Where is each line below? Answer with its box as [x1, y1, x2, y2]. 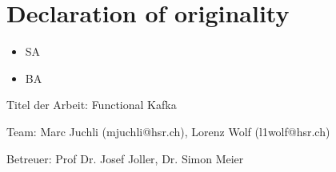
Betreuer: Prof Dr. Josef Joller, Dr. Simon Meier [6, 150, 244, 166]
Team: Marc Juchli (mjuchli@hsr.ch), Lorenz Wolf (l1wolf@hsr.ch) [6, 123, 330, 139]
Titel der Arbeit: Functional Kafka [6, 96, 177, 113]
